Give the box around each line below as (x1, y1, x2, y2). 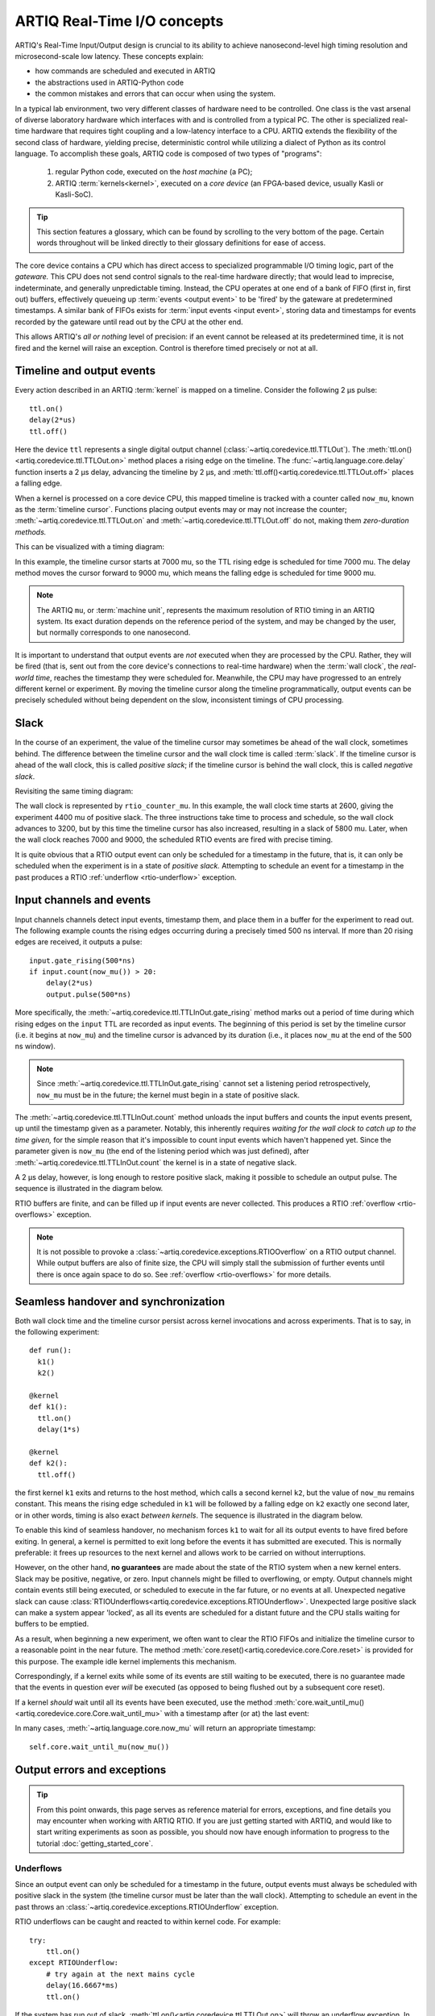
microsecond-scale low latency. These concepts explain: (14, 51, 205, 60)
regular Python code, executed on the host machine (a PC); (55, 167, 253, 177)
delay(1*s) (37, 1425, 81, 1435)
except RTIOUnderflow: (29, 1958, 119, 1968)
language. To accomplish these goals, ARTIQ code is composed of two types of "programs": (14, 149, 322, 159)
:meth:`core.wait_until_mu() (274, 1697, 365, 1707)
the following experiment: (14, 1327, 100, 1336)
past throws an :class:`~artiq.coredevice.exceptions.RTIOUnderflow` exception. (14, 1901, 280, 1911)
